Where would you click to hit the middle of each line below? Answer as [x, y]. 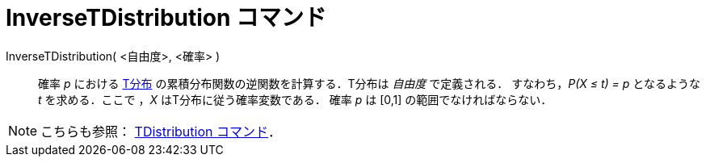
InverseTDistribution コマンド [166, 18]
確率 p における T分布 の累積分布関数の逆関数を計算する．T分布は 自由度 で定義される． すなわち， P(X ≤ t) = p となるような [369, 83]
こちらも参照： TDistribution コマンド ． [161, 131]
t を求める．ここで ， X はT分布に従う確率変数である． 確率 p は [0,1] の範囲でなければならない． [295, 99]
